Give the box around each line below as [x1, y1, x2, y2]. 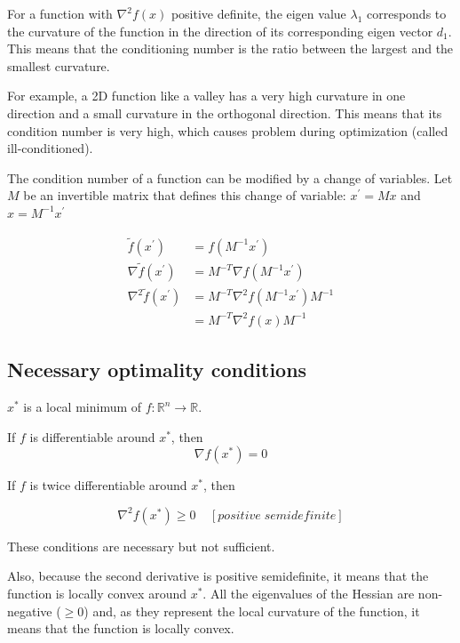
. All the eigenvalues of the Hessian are [202, 583, 415, 602]
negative [7, 601, 52, 620]
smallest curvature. [7, 56, 110, 75]
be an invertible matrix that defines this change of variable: [23, 186, 346, 205]
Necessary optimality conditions [7, 356, 307, 383]
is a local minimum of [23, 398, 142, 416]
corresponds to [366, 4, 447, 22]
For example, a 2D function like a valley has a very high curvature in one [7, 86, 406, 105]
